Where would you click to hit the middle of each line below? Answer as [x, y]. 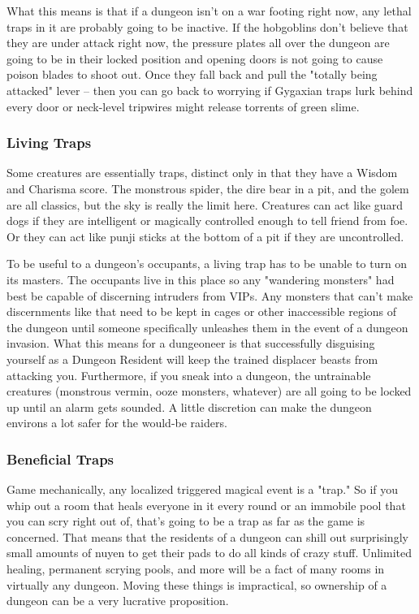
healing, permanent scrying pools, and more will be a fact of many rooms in [196, 569]
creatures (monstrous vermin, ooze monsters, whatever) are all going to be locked [209, 391]
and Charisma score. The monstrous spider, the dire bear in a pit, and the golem [208, 188]
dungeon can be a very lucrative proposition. [118, 601]
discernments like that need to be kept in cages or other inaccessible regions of [202, 311]
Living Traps [49, 143]
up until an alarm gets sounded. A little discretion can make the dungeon [189, 406]
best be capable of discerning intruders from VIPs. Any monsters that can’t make [210, 295]
